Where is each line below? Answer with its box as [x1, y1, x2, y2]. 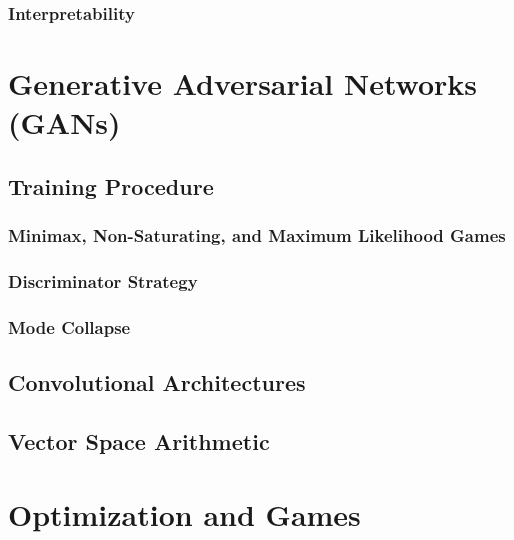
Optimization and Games [8, 494, 361, 535]
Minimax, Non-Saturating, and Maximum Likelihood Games [8, 223, 506, 248]
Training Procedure [8, 170, 214, 201]
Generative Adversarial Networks [8, 63, 478, 104]
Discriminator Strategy [8, 268, 198, 293]
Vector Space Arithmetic [8, 425, 270, 456]
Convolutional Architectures [8, 367, 306, 398]
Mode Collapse [8, 314, 131, 339]
